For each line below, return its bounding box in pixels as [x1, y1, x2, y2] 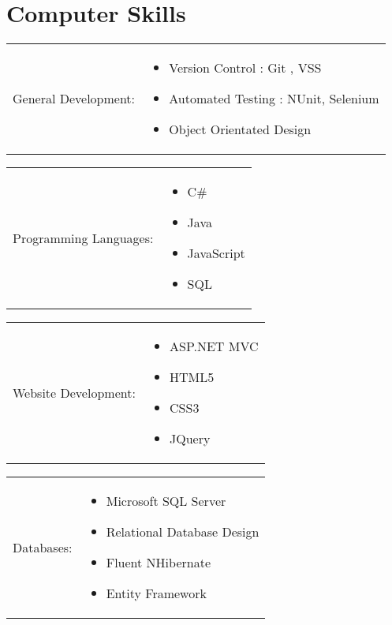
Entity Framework [106, 584, 207, 603]
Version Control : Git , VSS [169, 58, 322, 77]
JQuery [170, 429, 211, 448]
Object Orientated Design [169, 120, 312, 139]
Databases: [13, 537, 73, 556]
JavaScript [187, 244, 245, 263]
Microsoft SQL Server [106, 492, 226, 511]
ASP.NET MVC [170, 337, 259, 356]
